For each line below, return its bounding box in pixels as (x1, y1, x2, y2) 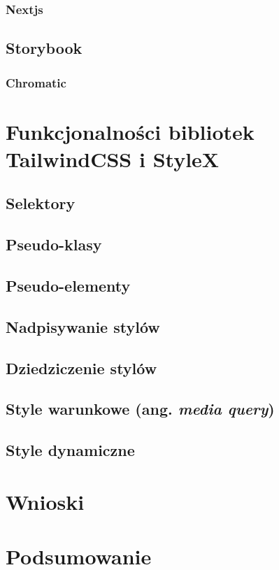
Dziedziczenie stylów (6, 357, 157, 378)
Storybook (6, 37, 83, 59)
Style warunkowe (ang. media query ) (6, 398, 275, 420)
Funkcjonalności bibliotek (6, 117, 255, 145)
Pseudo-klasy (6, 234, 102, 255)
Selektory (6, 192, 76, 214)
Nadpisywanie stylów (6, 315, 160, 337)
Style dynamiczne (6, 439, 135, 461)
